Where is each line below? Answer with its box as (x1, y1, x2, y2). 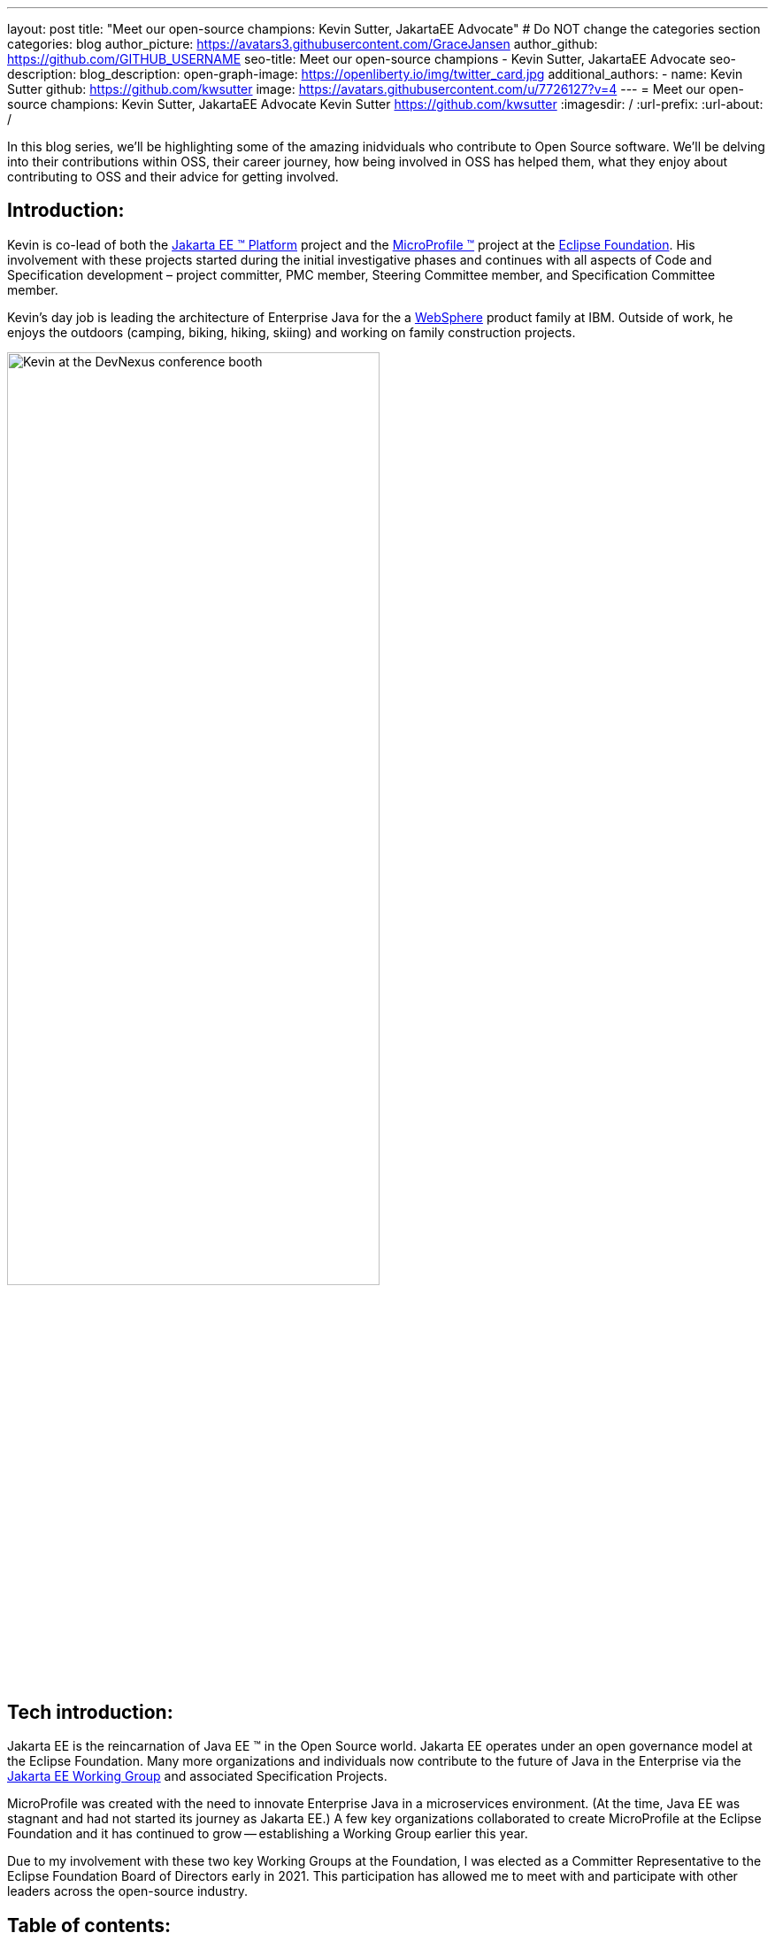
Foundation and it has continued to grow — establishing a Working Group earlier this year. (7, 1826, 528, 1842)
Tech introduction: (7, 1700, 173, 1723)
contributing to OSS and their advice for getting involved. (7, 169, 339, 184)
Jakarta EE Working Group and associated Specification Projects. (7, 1768, 387, 1784)
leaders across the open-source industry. (7, 1883, 249, 1899)
